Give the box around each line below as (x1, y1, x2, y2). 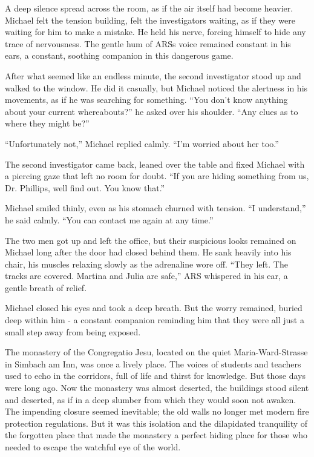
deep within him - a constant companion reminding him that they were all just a (5, 314, 304, 326)
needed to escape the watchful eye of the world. (5, 441, 181, 453)
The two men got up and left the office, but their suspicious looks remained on (5, 234, 296, 246)
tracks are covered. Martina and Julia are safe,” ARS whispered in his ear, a (5, 269, 288, 282)
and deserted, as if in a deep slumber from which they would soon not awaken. (5, 393, 296, 406)
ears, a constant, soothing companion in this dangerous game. (5, 49, 234, 62)
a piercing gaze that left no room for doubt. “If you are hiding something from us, (5, 169, 309, 182)
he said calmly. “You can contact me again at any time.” (5, 213, 214, 226)
